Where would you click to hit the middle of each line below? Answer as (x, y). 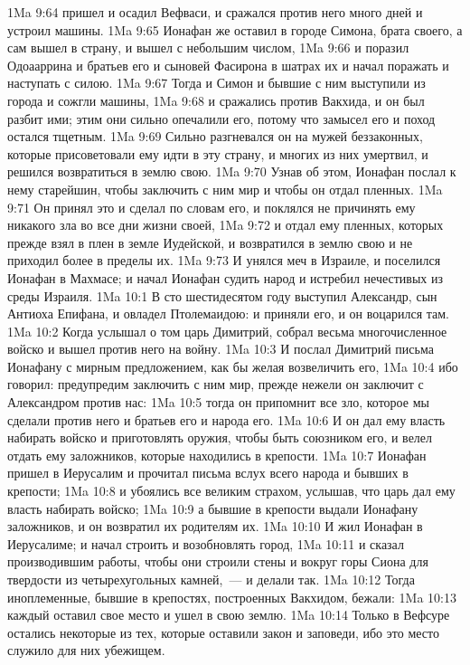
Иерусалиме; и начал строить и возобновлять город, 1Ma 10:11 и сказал (206, 543)
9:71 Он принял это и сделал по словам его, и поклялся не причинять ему (211, 207)
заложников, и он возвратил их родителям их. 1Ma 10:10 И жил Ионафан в (215, 526)
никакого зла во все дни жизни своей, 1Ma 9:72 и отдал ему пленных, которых (226, 225)
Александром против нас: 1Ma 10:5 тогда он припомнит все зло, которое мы (218, 402)
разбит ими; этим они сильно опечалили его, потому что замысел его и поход (221, 118)
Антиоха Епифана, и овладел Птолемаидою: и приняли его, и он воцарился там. (229, 313)
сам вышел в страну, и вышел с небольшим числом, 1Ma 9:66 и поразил (208, 47)
